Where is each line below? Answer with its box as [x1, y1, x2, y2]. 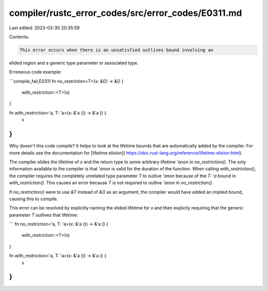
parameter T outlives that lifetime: [9, 212, 78, 218]
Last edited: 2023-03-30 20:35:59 [9, 25, 80, 31]
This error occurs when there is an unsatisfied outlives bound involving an [19, 47, 213, 53]
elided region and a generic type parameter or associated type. [9, 60, 139, 66]
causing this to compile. [9, 196, 58, 202]
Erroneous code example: [9, 69, 62, 75]
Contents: [9, 34, 29, 40]
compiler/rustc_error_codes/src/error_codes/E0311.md [9, 7, 242, 18]
